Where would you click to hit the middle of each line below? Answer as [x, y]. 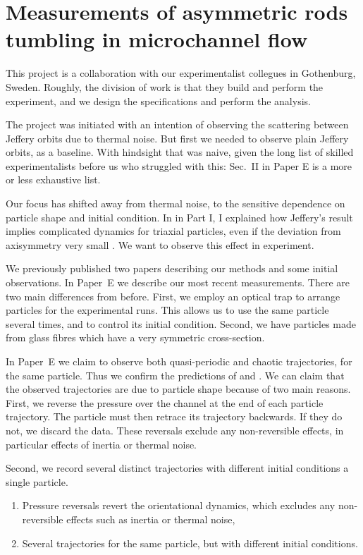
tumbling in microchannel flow [157, 39]
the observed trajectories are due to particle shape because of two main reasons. [178, 389]
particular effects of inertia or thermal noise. [101, 444]
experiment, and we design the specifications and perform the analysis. [158, 100]
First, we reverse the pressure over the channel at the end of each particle [165, 402]
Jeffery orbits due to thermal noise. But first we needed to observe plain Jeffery [177, 138]
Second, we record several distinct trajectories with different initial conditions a [177, 468]
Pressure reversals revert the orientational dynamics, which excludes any [179, 505]
